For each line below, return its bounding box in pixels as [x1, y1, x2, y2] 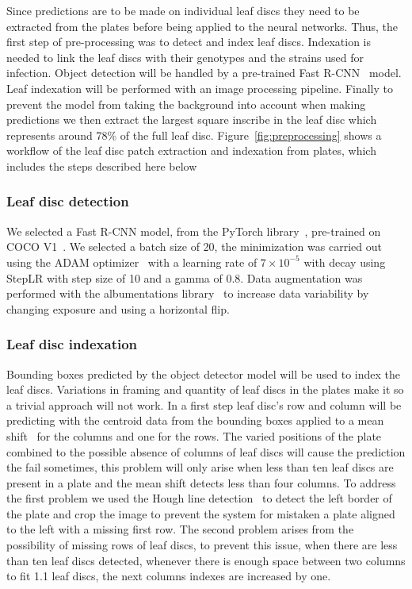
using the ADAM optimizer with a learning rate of [6, 253, 257, 270]
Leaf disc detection [6, 191, 129, 211]
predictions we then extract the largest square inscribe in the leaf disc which [6, 111, 377, 128]
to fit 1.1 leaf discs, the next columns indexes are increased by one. [6, 568, 331, 584]
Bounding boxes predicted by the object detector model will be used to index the [6, 365, 401, 382]
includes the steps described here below [6, 157, 197, 174]
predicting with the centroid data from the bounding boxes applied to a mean [6, 412, 384, 429]
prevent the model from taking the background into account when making [6, 95, 366, 112]
